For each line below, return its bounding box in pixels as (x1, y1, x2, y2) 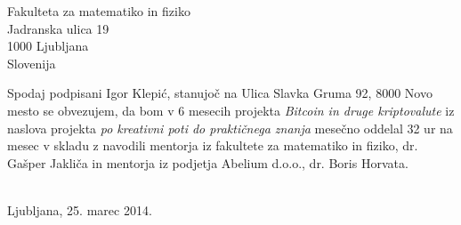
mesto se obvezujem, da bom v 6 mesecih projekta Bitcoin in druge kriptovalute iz (7, 100, 455, 119)
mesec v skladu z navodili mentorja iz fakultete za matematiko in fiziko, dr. (7, 136, 418, 155)
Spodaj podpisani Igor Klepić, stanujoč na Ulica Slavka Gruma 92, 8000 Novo (7, 84, 433, 102)
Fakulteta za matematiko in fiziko (7, 2, 190, 20)
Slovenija (7, 53, 56, 72)
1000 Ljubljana (7, 36, 89, 55)
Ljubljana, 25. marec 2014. (7, 200, 152, 219)
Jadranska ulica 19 (7, 19, 109, 37)
